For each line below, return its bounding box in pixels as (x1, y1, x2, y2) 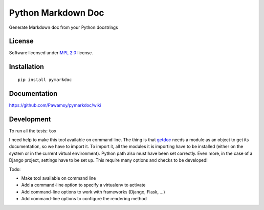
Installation (9, 63, 44, 71)
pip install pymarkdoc (18, 77, 72, 83)
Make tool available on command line (21, 175, 96, 181)
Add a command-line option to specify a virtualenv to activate (21, 182, 146, 188)
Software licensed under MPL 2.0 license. (9, 50, 93, 56)
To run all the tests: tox (9, 127, 57, 134)
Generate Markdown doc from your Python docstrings (9, 24, 118, 30)
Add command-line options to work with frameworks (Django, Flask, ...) (21, 189, 166, 195)
